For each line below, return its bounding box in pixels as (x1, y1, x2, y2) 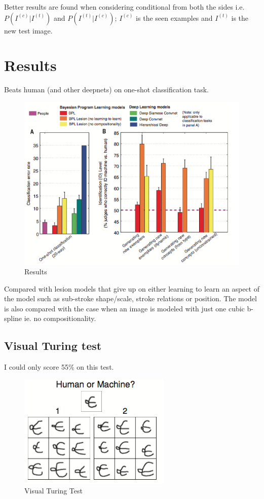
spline (4, 313, 22, 324)
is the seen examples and (136, 12, 213, 23)
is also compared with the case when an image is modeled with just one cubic (4, 303, 245, 313)
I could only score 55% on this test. (4, 362, 114, 372)
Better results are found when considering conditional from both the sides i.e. (4, 2, 245, 12)
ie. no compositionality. (24, 313, 96, 324)
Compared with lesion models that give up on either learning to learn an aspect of (4, 283, 259, 294)
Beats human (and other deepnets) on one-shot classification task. (4, 84, 209, 95)
